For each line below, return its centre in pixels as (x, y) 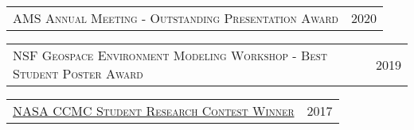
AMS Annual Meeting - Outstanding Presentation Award (176, 18)
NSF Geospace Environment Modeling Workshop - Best (170, 55)
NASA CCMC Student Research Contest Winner (154, 111)
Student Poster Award (78, 73)
